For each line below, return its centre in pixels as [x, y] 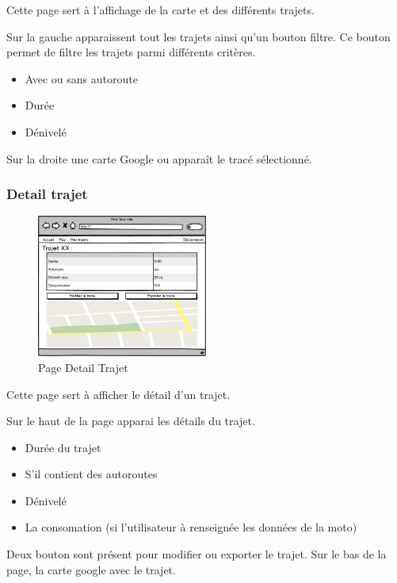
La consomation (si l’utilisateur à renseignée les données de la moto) [191, 527]
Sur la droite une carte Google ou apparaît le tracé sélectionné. [159, 158]
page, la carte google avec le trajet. [91, 569]
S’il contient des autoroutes [91, 474]
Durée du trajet [63, 447]
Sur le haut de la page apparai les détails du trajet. [131, 421]
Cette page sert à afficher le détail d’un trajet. [118, 394]
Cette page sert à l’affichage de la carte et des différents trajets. [160, 10]
